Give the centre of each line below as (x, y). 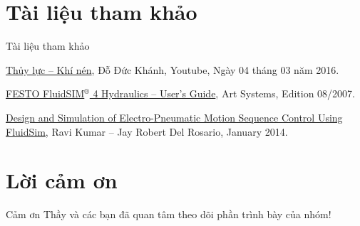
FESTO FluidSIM (45, 93)
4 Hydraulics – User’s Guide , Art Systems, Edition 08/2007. (224, 93)
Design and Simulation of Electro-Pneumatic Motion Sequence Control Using (174, 117)
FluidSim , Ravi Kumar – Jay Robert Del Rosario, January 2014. (147, 131)
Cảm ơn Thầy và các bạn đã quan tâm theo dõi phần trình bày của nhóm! (169, 214)
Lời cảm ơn (62, 180)
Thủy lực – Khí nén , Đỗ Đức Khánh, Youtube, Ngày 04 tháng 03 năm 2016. (173, 69)
